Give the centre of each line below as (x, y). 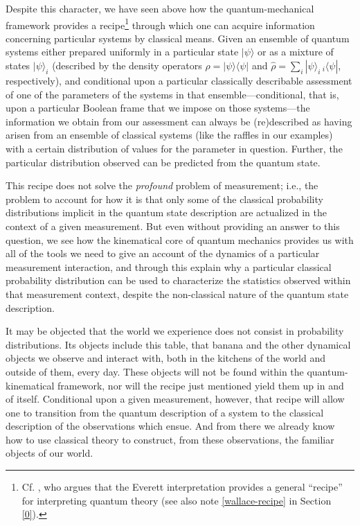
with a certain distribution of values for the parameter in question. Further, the (174, 148)
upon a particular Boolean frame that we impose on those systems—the (158, 108)
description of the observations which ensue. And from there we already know (170, 426)
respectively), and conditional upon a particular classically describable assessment (179, 81)
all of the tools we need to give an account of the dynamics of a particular (163, 253)
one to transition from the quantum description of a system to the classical (165, 412)
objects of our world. (49, 453)
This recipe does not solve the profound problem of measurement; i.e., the (162, 185)
